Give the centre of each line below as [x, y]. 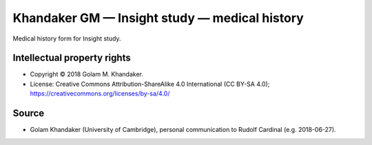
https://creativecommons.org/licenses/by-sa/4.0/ [100, 93]
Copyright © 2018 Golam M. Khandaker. [87, 74]
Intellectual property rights [72, 58]
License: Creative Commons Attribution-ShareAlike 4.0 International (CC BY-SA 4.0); [150, 84]
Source [29, 113]
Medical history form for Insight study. [67, 38]
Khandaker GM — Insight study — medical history [158, 18]
